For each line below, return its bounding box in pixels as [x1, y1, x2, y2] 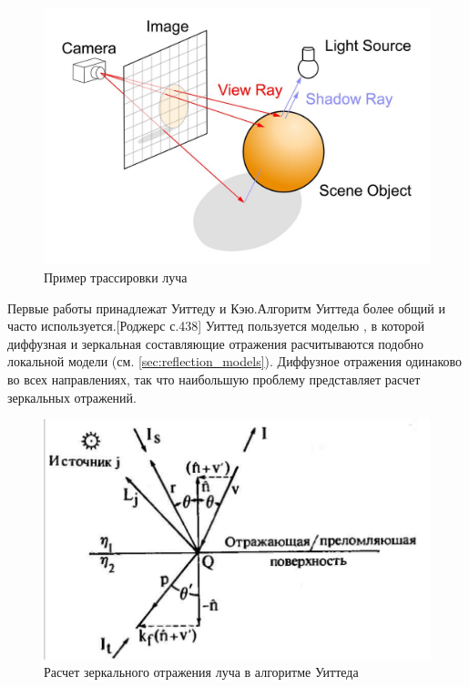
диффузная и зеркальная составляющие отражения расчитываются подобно [7, 333, 424, 353]
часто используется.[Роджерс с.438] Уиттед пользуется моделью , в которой [7, 316, 425, 335]
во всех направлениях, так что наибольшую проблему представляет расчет [7, 369, 421, 388]
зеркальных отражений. [7, 387, 137, 406]
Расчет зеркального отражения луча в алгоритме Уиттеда [44, 662, 359, 682]
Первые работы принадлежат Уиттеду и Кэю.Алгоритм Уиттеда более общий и [7, 298, 445, 317]
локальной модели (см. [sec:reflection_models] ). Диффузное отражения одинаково [7, 352, 463, 371]
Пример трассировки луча [44, 267, 188, 286]
